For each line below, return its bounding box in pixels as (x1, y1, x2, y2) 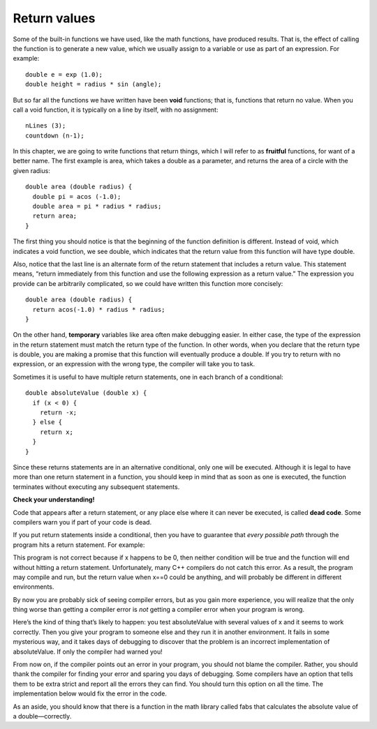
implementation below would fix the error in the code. (13, 689, 168, 698)
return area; (32, 212, 77, 220)
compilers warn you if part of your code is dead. (13, 518, 152, 526)
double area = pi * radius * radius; (32, 202, 162, 211)
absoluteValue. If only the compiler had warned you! (13, 647, 163, 656)
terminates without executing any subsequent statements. (13, 482, 180, 491)
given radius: (13, 166, 50, 174)
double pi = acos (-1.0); (32, 193, 121, 200)
